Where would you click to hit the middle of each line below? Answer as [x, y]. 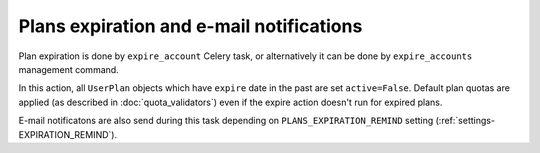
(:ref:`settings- [465, 121]
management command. [68, 69]
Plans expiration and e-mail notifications [190, 26]
